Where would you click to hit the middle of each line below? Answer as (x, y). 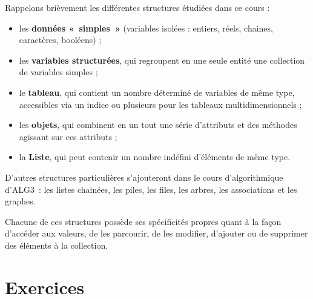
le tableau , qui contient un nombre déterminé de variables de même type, (157, 92)
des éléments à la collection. (57, 245)
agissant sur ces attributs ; (68, 136)
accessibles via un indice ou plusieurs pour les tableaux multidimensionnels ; (160, 104)
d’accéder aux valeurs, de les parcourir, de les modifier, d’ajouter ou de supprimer (156, 233)
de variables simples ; (58, 72)
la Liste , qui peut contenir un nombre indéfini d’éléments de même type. (155, 157)
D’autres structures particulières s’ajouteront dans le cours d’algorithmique (144, 177)
